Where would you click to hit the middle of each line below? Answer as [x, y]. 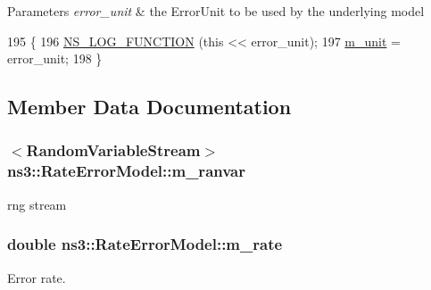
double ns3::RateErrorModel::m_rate [145, 244]
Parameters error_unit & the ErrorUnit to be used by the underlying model [216, 11]
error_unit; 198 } [55, 58]
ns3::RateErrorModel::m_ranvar [126, 171]
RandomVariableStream [113, 150]
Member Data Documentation [149, 107]
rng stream [37, 204]
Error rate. [37, 277]
